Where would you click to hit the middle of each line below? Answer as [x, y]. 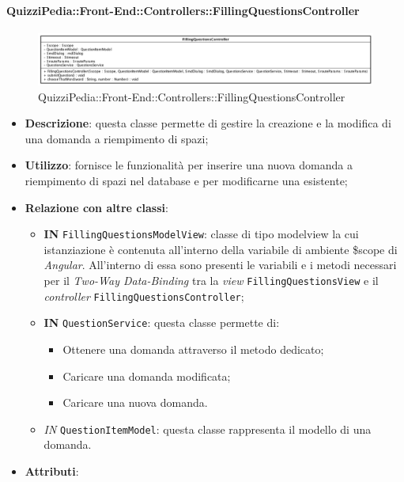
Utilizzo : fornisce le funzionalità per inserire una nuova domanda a [189, 165]
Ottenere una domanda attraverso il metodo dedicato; [193, 349]
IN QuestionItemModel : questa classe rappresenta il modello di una [208, 429]
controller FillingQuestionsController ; [144, 296]
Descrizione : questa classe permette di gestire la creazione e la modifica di [208, 123]
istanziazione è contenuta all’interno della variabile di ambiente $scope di [221, 249]
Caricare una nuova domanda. [135, 402]
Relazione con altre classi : [96, 207]
